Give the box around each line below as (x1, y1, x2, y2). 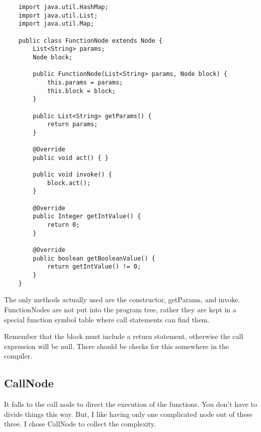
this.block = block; (47, 87, 116, 95)
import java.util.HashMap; (18, 4, 109, 11)
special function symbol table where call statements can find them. (4, 314, 210, 324)
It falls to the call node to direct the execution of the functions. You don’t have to (4, 399, 257, 409)
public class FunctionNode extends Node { (18, 37, 162, 44)
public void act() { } (33, 154, 109, 161)
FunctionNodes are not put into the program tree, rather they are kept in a (4, 304, 236, 314)
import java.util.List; (18, 12, 98, 19)
